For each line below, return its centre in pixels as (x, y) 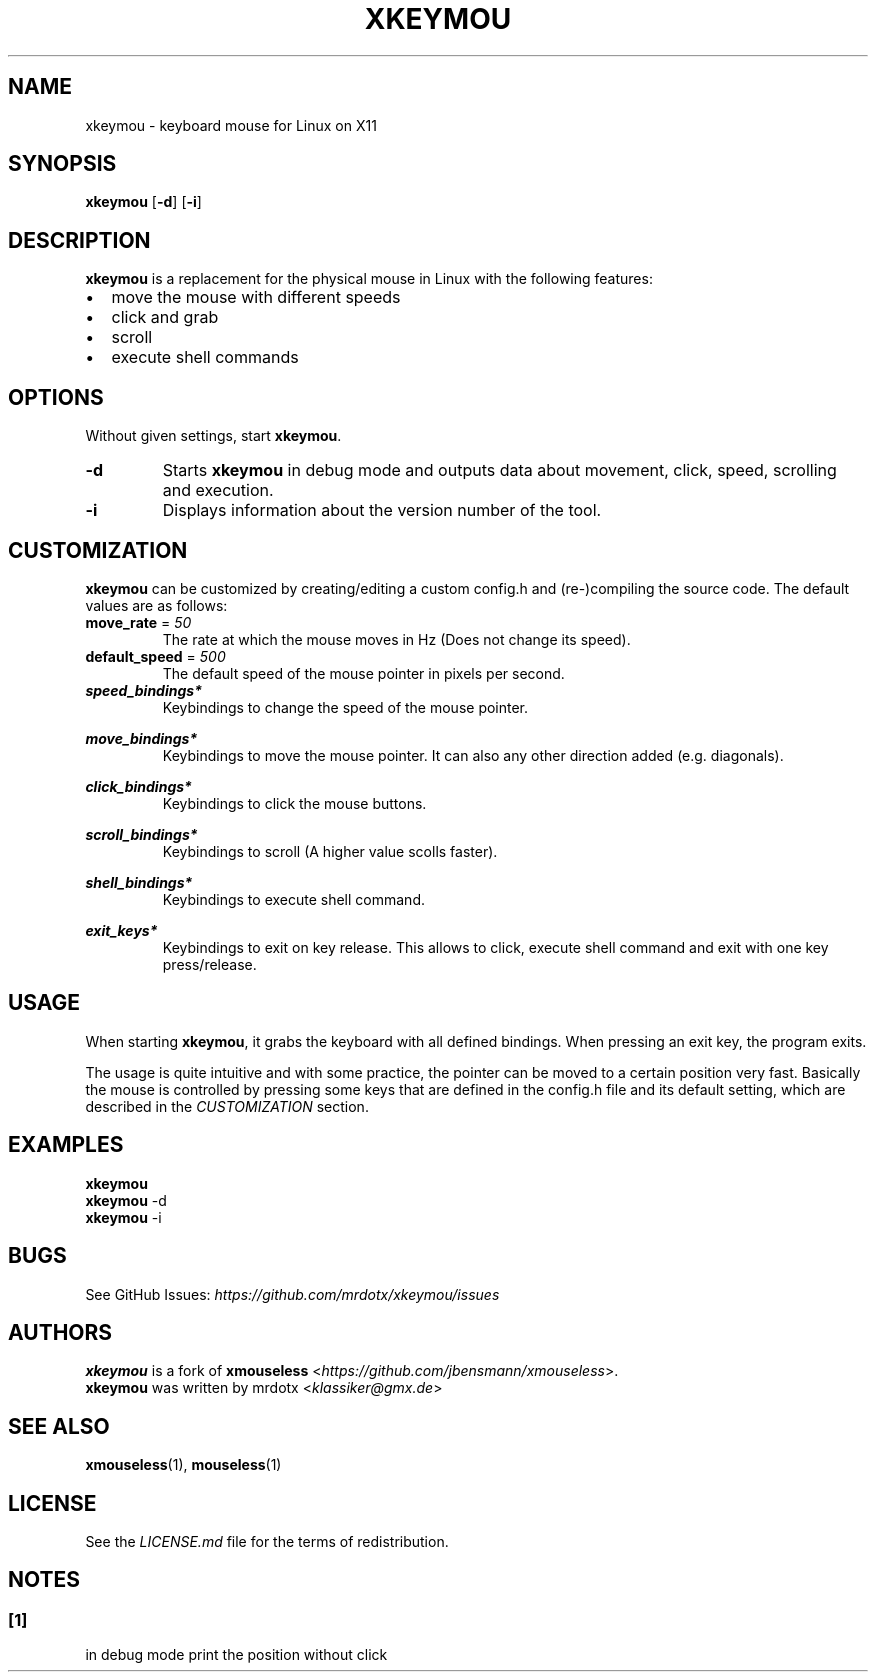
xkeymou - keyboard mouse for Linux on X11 (231, 125)
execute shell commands (205, 357)
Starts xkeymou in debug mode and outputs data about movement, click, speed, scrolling (499, 470)
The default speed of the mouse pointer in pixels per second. (363, 673)
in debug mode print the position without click (236, 1655)
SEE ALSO (59, 1426)
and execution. (218, 490)
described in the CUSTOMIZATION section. (227, 1106)
